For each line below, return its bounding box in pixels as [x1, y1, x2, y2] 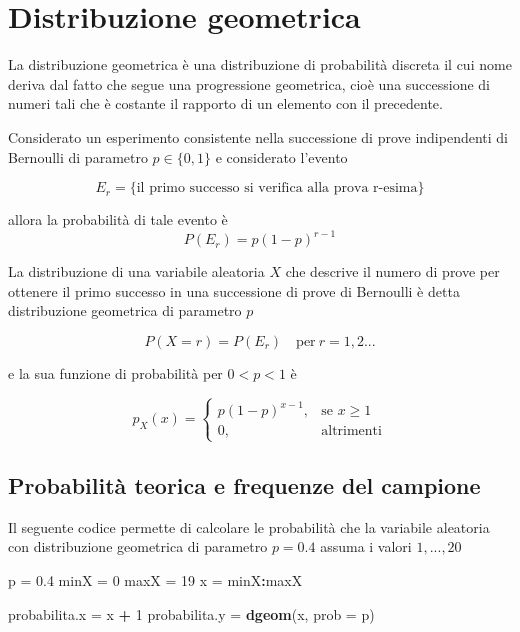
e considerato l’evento [215, 146, 348, 167]
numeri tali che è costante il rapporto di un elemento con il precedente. [8, 93, 443, 114]
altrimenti [321, 424, 382, 439]
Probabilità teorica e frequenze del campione [8, 470, 481, 501]
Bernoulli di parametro [8, 146, 148, 167]
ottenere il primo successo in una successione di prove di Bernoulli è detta [8, 280, 460, 301]
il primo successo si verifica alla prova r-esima [136, 181, 418, 196]
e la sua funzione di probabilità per [8, 362, 223, 383]
